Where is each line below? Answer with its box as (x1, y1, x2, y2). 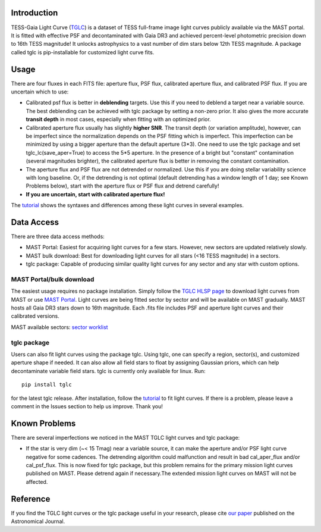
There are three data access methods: (11, 233, 105, 240)
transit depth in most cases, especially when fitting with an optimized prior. (26, 116, 211, 123)
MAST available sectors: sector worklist (11, 323, 108, 330)
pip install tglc (21, 381, 72, 388)
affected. (26, 478, 48, 485)
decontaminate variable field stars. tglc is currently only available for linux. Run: (11, 367, 206, 374)
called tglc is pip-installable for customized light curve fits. (11, 48, 155, 56)
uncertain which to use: (11, 88, 69, 95)
